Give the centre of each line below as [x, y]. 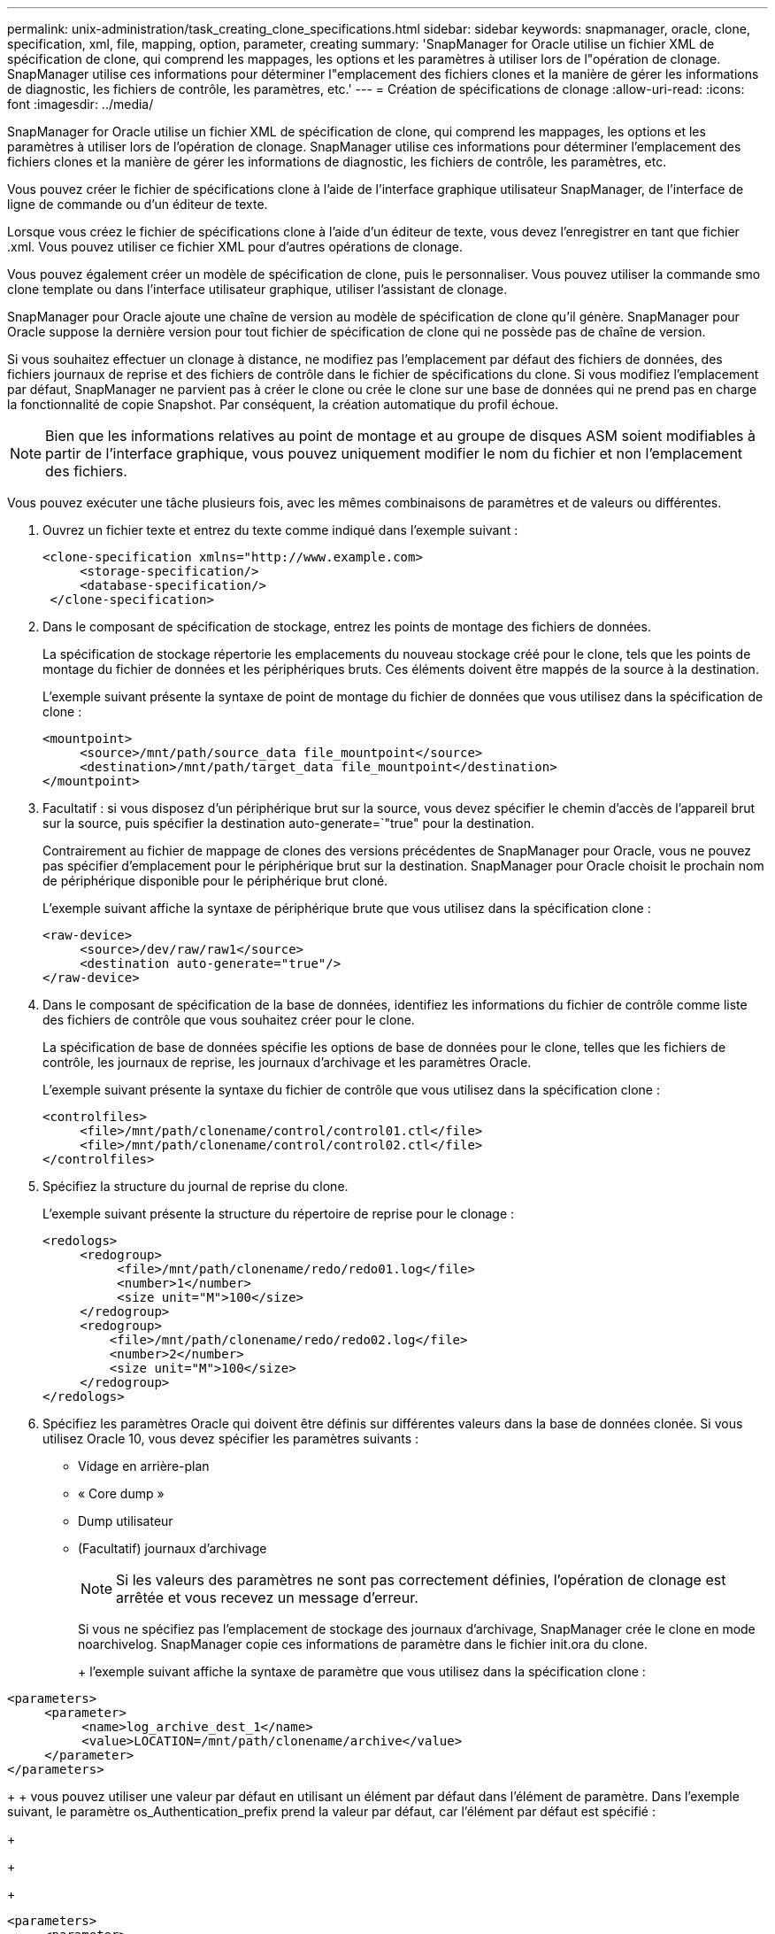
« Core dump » [121, 1493]
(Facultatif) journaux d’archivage [173, 1548]
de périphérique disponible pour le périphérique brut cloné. [215, 881]
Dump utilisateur [126, 1521]
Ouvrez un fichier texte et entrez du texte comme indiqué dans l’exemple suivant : [280, 530]
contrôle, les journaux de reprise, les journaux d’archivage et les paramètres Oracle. [287, 1062]
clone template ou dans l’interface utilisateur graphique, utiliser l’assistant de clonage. [257, 289]
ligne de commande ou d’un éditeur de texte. [138, 204]
